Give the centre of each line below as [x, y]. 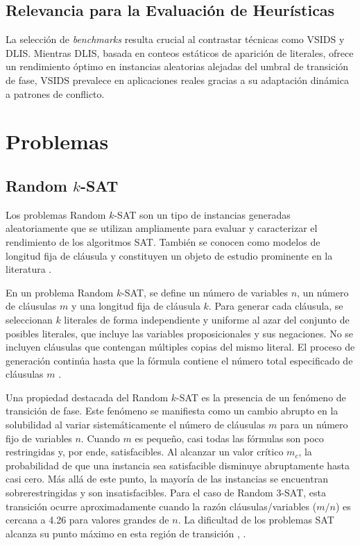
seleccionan [29, 319]
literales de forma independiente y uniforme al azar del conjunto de [207, 319]
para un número [314, 425]
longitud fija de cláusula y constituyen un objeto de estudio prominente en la [169, 255]
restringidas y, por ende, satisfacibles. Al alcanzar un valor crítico [145, 452]
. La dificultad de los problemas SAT [256, 520]
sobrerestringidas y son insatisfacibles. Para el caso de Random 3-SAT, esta [166, 493]
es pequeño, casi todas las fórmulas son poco [229, 438]
